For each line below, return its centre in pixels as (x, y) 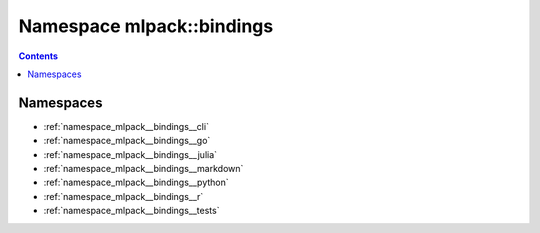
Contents (38, 56)
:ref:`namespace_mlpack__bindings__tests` (131, 211)
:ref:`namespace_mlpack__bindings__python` (136, 182)
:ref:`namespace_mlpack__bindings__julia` (130, 154)
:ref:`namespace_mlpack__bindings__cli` (126, 126)
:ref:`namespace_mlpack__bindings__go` (127, 141)
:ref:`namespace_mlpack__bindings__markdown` (143, 169)
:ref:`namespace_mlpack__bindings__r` (123, 196)
